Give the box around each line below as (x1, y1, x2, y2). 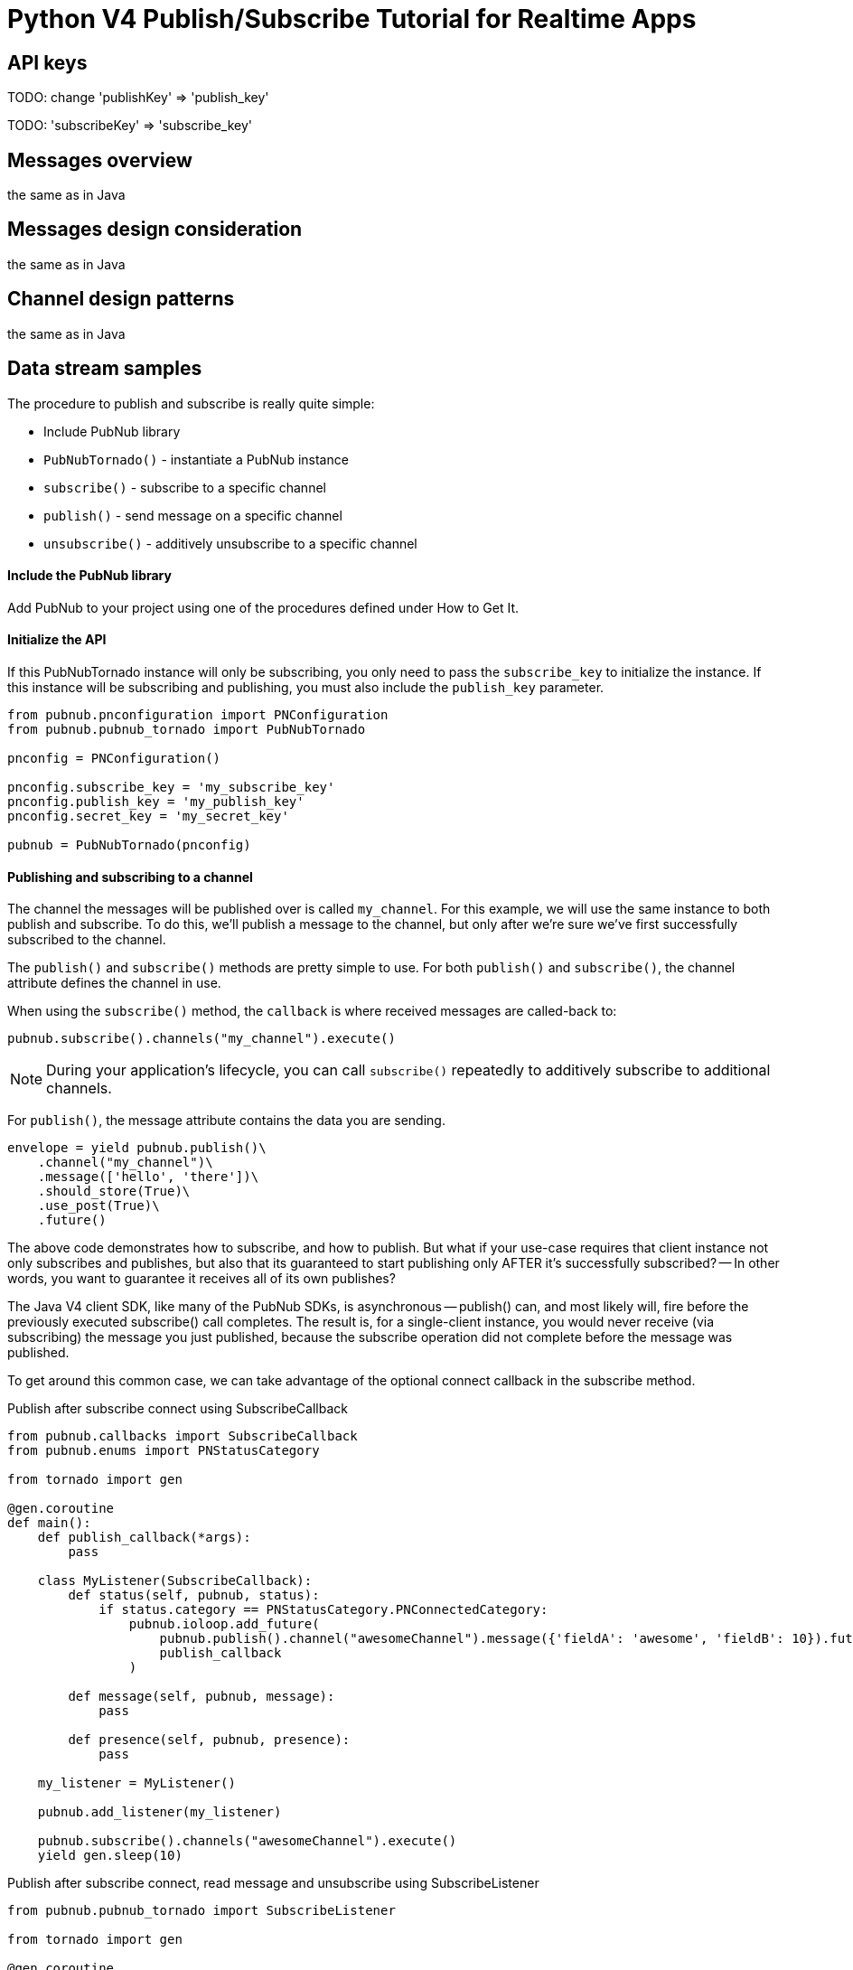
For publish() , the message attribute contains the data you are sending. (7, 1112, 445, 1129)
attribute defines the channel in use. (7, 975, 221, 991)
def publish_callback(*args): (37, 1530, 251, 1545)
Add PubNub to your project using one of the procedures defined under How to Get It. (7, 599, 519, 615)
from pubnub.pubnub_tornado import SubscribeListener (7, 1903, 396, 1918)
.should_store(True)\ (37, 1184, 191, 1199)
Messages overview (7, 148, 192, 172)
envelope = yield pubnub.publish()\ (7, 1140, 267, 1156)
